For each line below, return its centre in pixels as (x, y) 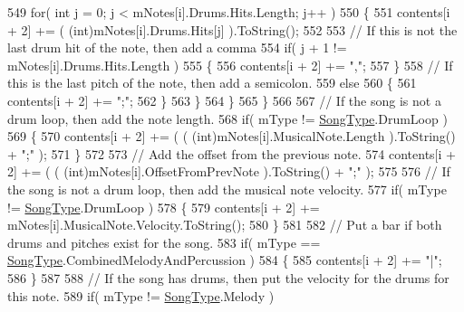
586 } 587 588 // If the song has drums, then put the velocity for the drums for (228, 277)
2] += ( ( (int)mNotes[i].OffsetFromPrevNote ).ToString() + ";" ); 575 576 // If (229, 171)
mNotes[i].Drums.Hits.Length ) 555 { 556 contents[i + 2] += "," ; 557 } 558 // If (230, 65)
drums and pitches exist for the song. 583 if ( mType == (164, 242)
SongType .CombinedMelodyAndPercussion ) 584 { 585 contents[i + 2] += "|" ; (225, 260)
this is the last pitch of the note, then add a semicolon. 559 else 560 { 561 (212, 83)
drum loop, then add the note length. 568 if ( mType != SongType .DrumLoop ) (227, 118)
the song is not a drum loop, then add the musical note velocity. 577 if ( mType (227, 189)
